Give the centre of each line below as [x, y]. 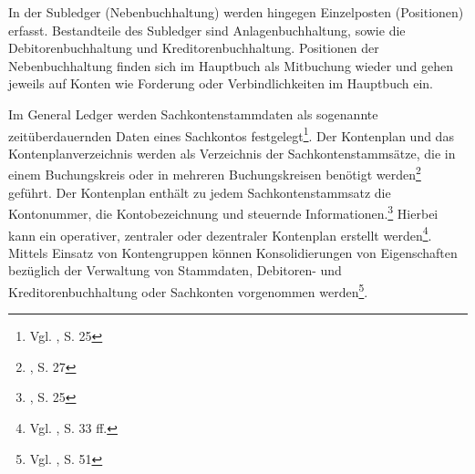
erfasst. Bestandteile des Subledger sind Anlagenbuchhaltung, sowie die [207, 30]
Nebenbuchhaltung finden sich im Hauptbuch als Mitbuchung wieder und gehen [231, 65]
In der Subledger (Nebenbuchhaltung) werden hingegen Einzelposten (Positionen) [236, 12]
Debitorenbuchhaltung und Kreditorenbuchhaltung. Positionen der [194, 48]
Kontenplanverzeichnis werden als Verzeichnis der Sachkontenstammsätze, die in [232, 153]
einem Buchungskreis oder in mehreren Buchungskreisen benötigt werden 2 [215, 173]
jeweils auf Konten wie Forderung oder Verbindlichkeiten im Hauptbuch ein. [221, 83]
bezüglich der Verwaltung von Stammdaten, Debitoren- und [175, 270]
